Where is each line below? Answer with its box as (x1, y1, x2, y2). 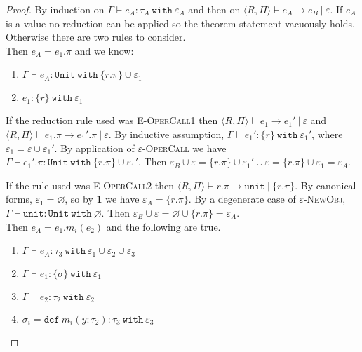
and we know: (74, 43, 134, 57)
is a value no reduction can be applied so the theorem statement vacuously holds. (6, 15, 355, 30)
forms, (6, 191, 32, 206)
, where (311, 126, 343, 141)
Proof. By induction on (6, 2, 105, 16)
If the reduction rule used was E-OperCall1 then (6, 113, 218, 128)
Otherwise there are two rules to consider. (6, 29, 186, 44)
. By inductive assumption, (108, 126, 224, 141)
